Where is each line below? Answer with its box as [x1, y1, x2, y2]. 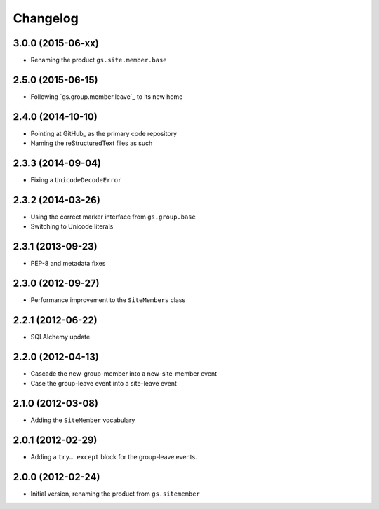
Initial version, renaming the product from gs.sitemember [30, 489, 200, 498]
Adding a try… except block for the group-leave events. [30, 453, 197, 461]
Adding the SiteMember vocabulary [30, 416, 135, 424]
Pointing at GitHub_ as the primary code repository [30, 129, 178, 137]
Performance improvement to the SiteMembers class [30, 296, 186, 304]
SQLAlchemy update [30, 333, 91, 341]
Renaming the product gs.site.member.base [30, 56, 168, 65]
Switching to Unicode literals [30, 222, 114, 231]
